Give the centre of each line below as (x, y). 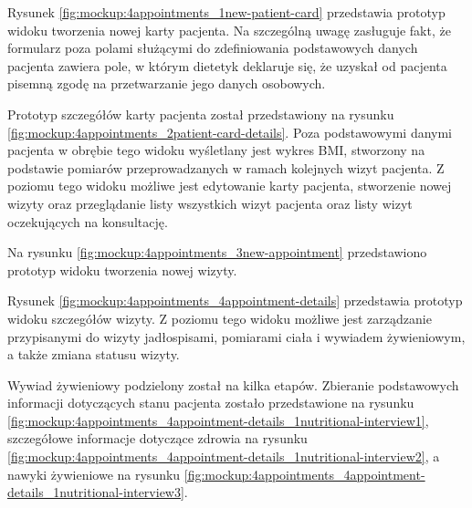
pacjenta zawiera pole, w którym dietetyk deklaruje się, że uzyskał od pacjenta (227, 65)
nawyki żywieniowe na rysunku (94, 474)
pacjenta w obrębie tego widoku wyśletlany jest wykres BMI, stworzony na (216, 150)
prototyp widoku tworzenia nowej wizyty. (122, 270)
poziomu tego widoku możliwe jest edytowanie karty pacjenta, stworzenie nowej (230, 186)
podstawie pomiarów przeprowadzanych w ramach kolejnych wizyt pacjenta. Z (226, 167)
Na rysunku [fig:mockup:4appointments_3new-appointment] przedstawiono (217, 252)
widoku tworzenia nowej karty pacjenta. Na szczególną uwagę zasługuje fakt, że (229, 30)
